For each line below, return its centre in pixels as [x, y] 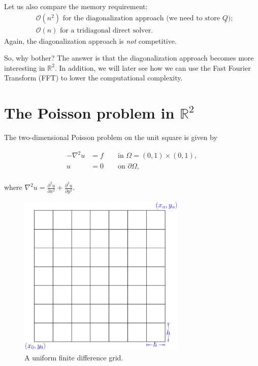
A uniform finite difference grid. [74, 358]
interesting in [25, 67]
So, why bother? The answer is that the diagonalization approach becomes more [129, 58]
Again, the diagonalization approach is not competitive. [90, 40]
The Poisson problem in [89, 113]
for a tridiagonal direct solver [106, 30]
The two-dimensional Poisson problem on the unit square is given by [111, 137]
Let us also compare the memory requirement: [76, 6]
